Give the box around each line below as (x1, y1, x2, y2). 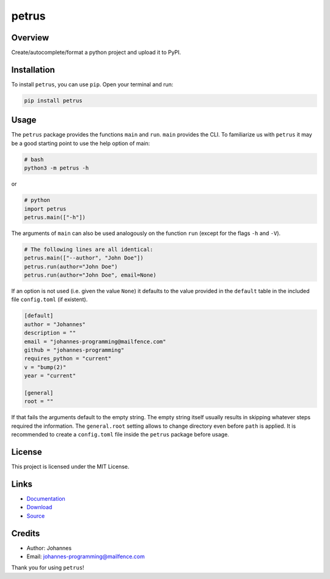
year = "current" (24, 372, 76, 379)
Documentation (26, 495, 65, 502)
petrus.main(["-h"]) (24, 214, 86, 220)
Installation (11, 64, 55, 75)
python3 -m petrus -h (24, 165, 89, 171)
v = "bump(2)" (24, 364, 67, 370)
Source (26, 512, 45, 520)
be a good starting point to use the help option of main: (11, 140, 150, 147)
